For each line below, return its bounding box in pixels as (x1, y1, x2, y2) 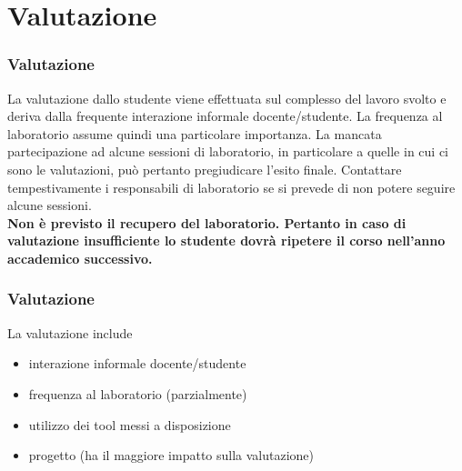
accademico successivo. (7, 248, 153, 267)
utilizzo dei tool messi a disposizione (28, 415, 231, 434)
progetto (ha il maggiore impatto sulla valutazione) (28, 446, 315, 465)
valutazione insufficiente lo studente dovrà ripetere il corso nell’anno (7, 231, 446, 250)
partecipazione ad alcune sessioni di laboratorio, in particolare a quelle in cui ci (7, 142, 448, 161)
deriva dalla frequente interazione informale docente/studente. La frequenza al (7, 106, 443, 125)
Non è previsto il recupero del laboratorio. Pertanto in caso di (7, 213, 407, 232)
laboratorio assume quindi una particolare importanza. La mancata (7, 124, 382, 143)
